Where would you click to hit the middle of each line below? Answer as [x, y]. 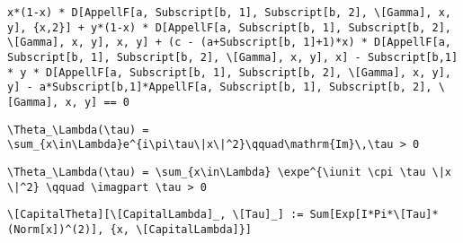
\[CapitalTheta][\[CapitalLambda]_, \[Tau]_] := [156, 215]
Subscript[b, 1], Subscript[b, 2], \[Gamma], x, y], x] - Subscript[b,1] [233, 57]
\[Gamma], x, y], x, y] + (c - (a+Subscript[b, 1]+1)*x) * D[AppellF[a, [229, 43]
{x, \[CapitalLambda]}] [181, 229]
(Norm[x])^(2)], [56, 229]
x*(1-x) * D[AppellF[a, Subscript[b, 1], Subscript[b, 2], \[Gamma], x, [229, 13]
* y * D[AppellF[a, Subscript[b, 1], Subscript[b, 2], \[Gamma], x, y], [229, 72]
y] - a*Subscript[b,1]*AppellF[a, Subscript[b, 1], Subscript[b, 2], [220, 87]
